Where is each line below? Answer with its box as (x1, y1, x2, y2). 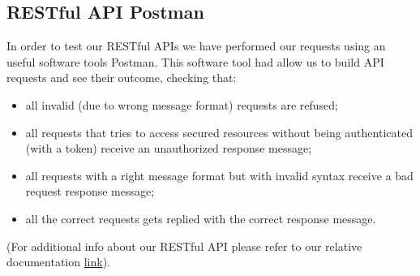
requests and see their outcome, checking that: (6, 69, 237, 86)
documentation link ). (6, 253, 110, 270)
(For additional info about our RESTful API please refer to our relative (6, 237, 362, 254)
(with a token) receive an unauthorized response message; (25, 140, 312, 157)
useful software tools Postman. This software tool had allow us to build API (6, 53, 384, 70)
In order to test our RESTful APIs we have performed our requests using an (6, 37, 386, 54)
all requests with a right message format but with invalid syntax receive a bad (25, 166, 414, 183)
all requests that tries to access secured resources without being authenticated (25, 123, 413, 140)
